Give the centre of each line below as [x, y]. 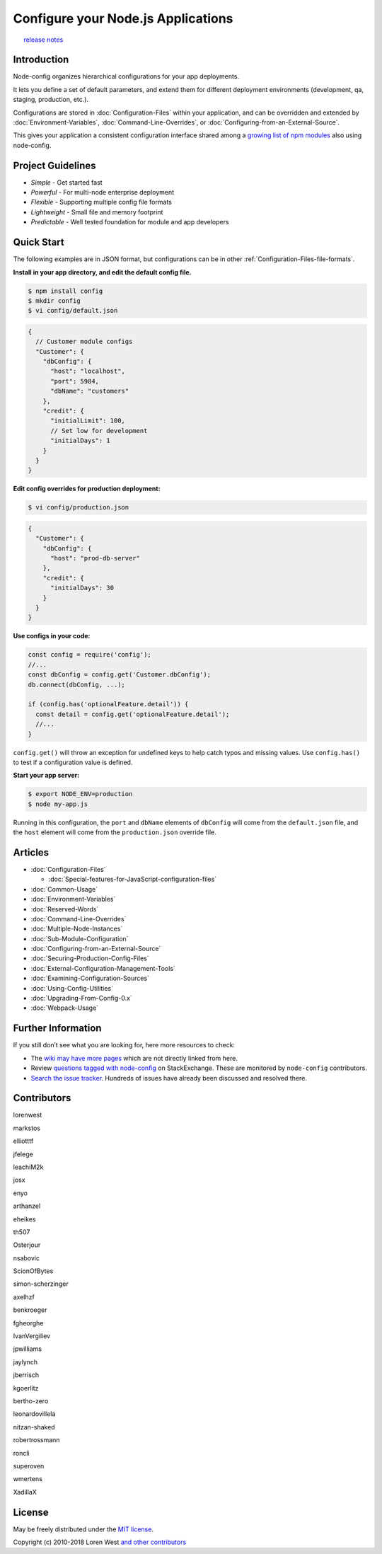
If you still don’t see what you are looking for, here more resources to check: [124, 1045]
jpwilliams [28, 1349]
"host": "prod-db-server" [95, 558]
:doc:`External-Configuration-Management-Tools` [103, 968]
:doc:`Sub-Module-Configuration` [80, 938]
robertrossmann [36, 1440]
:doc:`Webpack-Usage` [65, 1008]
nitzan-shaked [34, 1427]
